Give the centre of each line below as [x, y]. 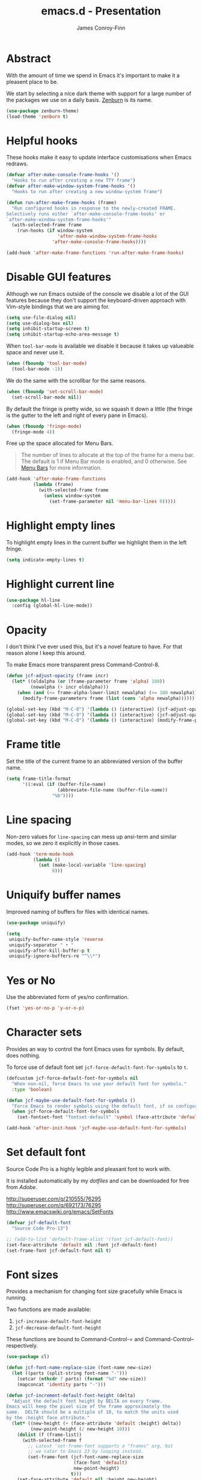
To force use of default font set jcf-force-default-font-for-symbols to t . [97, 1067]
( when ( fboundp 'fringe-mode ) [44, 426]
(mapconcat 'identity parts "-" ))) [62, 1384]
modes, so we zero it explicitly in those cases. [63, 843]
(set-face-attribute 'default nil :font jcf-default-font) [82, 1245]
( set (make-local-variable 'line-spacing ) [92, 865]
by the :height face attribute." [48, 1418]
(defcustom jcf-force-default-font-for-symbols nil [72, 1079]
